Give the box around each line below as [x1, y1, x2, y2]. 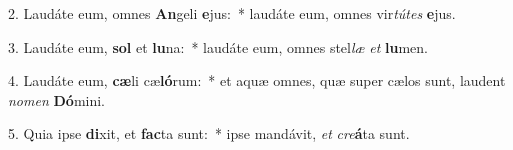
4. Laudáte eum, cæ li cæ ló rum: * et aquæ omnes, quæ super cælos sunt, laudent [8, 70, 506, 91]
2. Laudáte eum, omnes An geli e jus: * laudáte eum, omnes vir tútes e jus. [8, 3, 456, 23]
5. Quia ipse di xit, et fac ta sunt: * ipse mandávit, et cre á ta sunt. [8, 123, 410, 144]
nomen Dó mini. [8, 89, 105, 110]
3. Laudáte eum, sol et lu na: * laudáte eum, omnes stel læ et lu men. [8, 36, 428, 57]
